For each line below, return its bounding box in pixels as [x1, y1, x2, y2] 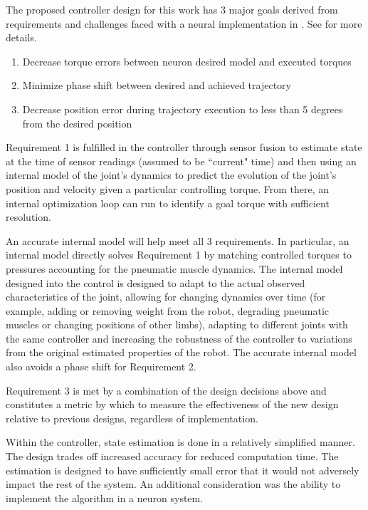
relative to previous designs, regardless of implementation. [6, 410, 258, 425]
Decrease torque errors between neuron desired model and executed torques [22, 53, 352, 68]
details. [6, 30, 37, 45]
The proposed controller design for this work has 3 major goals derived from [6, 2, 338, 16]
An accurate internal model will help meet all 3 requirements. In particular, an [6, 233, 349, 248]
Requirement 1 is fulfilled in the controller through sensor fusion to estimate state [6, 140, 362, 155]
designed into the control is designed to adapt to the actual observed [6, 275, 305, 290]
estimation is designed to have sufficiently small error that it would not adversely [6, 462, 359, 477]
